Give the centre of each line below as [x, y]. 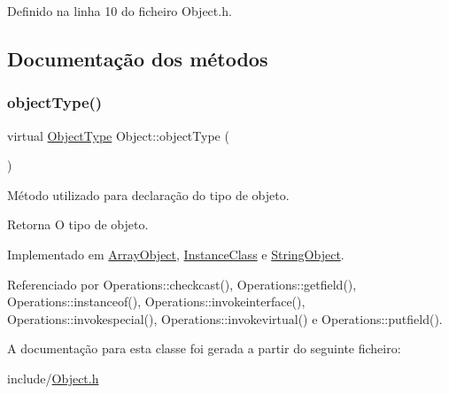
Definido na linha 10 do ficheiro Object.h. [120, 11]
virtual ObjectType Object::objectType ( [118, 135]
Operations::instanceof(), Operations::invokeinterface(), [156, 301]
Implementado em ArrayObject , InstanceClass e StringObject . [176, 254]
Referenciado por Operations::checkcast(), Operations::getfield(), [182, 284]
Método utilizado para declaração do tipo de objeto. [148, 194]
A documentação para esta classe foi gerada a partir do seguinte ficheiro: [204, 348]
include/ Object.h [53, 378]
